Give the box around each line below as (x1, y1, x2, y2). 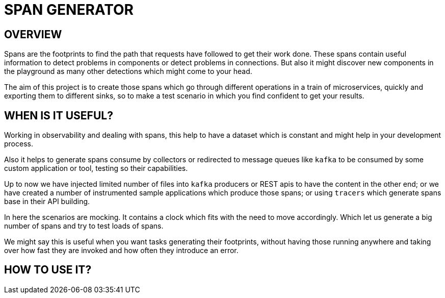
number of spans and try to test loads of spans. (4, 221, 164, 231)
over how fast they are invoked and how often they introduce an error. (4, 246, 239, 255)
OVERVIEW (4, 28, 62, 41)
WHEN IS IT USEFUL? (4, 109, 113, 122)
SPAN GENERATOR (4, 1, 134, 18)
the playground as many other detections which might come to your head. (4, 67, 252, 76)
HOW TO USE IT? (4, 263, 92, 277)
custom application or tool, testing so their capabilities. (4, 164, 188, 173)
